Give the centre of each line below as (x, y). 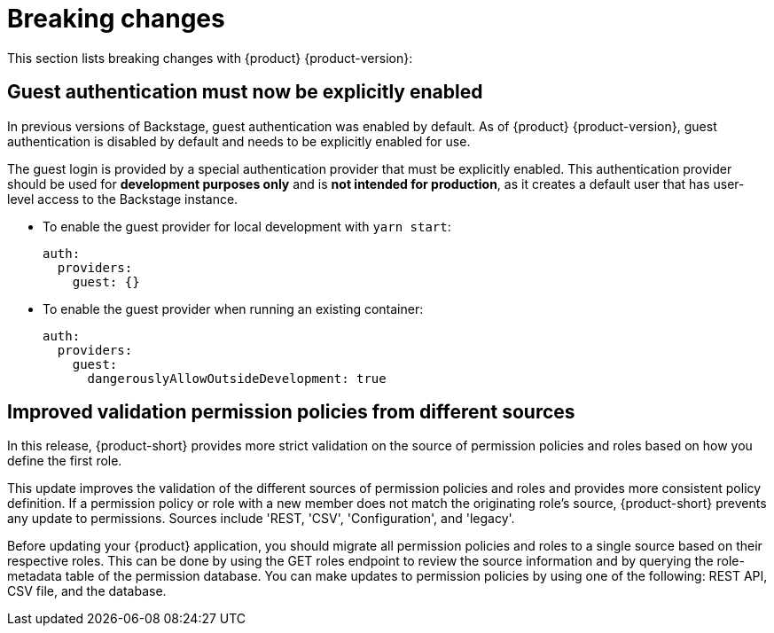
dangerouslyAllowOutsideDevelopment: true (237, 378)
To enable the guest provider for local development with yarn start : (247, 226)
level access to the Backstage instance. (123, 199)
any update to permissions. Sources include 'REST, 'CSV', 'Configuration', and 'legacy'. (261, 519)
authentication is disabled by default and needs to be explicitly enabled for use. (239, 141)
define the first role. (65, 461)
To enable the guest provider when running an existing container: (233, 309)
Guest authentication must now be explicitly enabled (245, 92)
